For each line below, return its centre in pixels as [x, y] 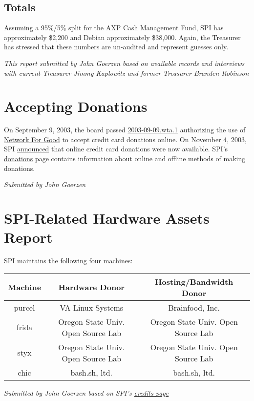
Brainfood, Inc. [194, 307]
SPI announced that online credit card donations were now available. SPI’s [116, 149]
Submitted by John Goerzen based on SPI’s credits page [86, 392]
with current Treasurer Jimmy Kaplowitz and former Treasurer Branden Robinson [127, 73]
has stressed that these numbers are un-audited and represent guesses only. [116, 47]
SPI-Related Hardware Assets [107, 218]
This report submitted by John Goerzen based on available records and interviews [124, 63]
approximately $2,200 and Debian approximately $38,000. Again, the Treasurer [122, 37]
